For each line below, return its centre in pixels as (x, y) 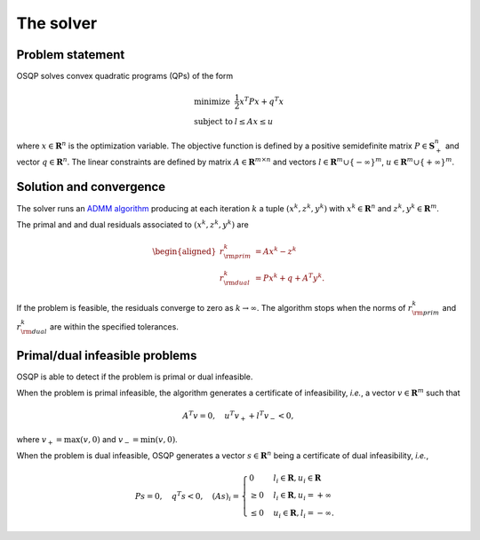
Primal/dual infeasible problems (107, 355)
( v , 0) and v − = (110, 440)
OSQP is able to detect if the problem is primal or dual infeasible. (135, 377)
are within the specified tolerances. (114, 326)
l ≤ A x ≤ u (254, 122)
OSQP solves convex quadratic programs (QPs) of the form (125, 76)
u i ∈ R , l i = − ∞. (304, 514)
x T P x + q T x (262, 101)
